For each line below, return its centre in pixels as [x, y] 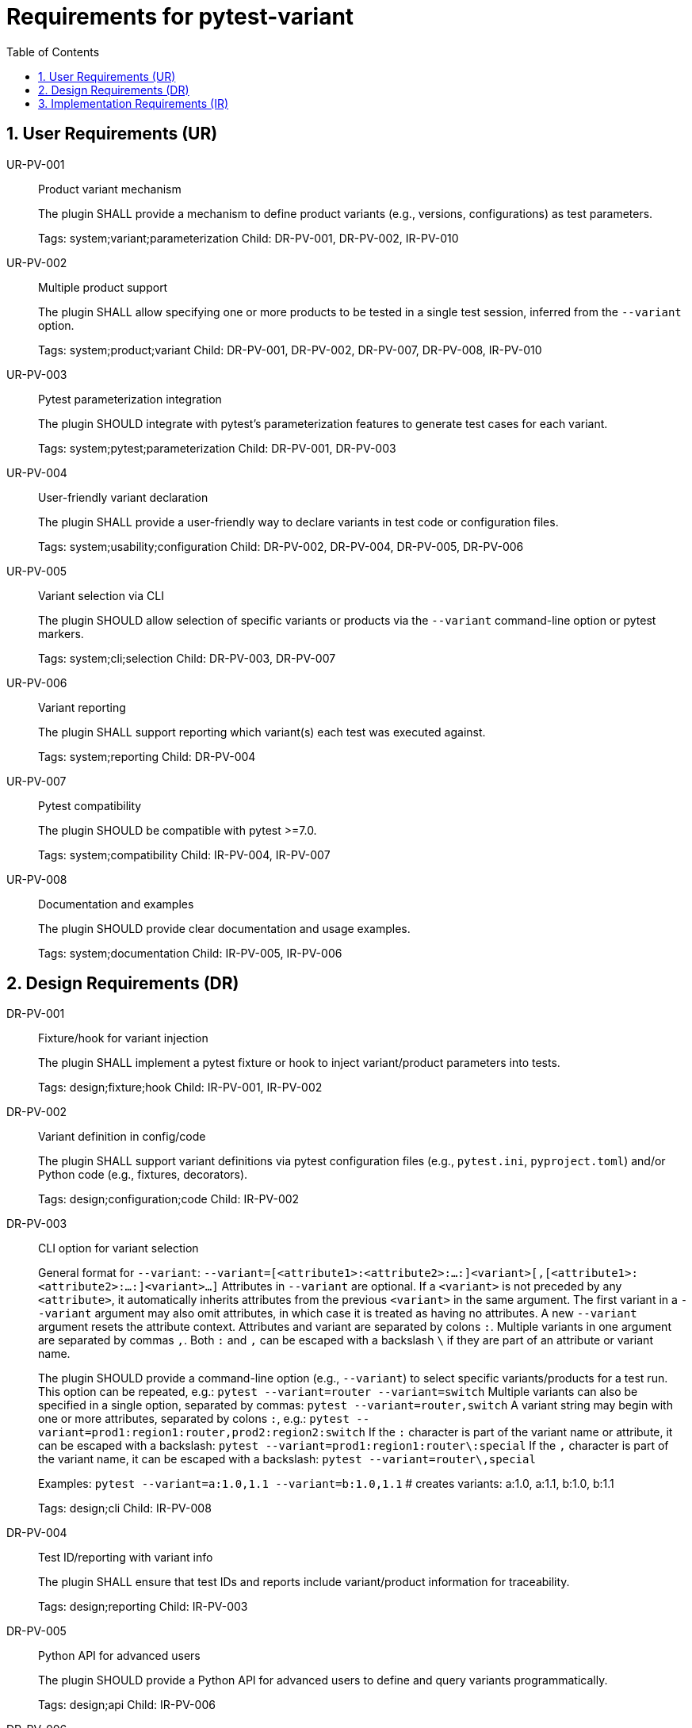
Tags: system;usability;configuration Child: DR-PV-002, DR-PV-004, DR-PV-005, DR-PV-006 [281, 546]
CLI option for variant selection [119, 1248]
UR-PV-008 [37, 879]
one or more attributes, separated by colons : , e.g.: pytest [194, 1419]
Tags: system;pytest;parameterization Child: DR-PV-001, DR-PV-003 [217, 448]
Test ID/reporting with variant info [126, 1558]
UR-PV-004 [37, 472]
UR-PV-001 [36, 164]
